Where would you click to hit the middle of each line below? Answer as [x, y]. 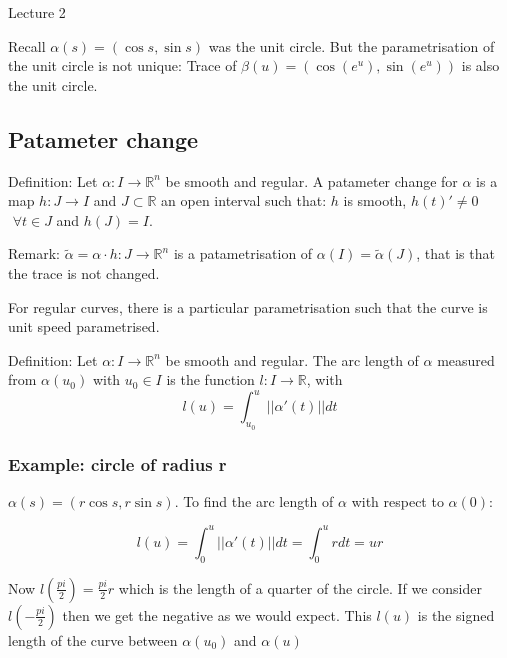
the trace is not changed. [84, 272]
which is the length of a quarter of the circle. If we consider [300, 587]
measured [466, 359]
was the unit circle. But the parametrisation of [351, 45]
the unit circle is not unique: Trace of [122, 65]
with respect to [397, 500]
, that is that [455, 253]
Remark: [34, 253]
